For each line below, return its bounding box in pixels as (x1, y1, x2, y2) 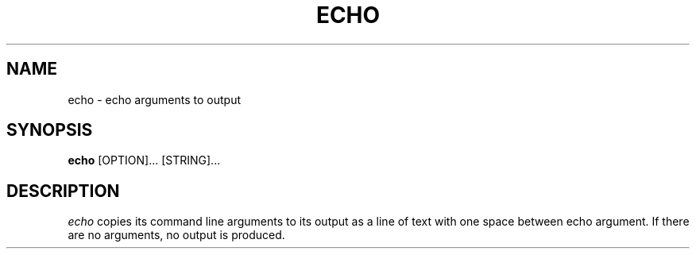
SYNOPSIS (6, 120, 93, 141)
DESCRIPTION (6, 180, 120, 201)
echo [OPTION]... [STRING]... (68, 153, 221, 168)
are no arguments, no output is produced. (68, 228, 285, 242)
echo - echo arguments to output (68, 92, 241, 106)
